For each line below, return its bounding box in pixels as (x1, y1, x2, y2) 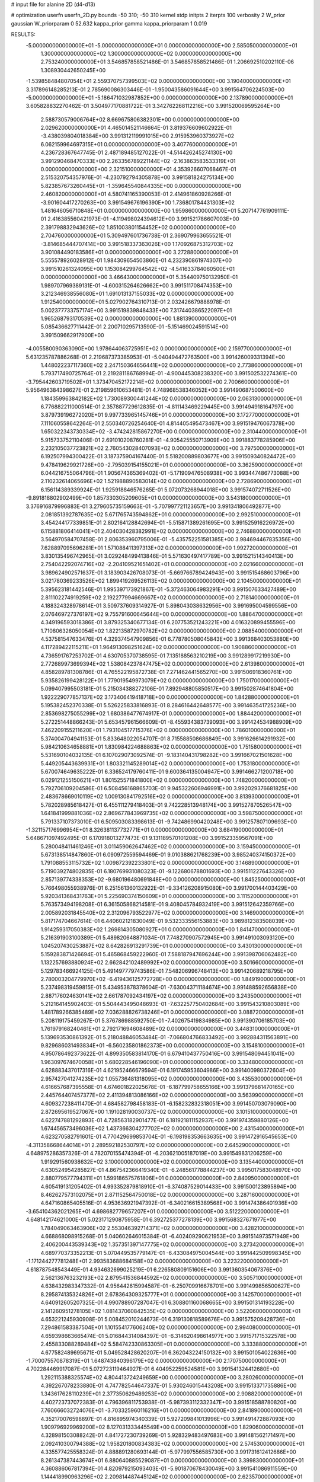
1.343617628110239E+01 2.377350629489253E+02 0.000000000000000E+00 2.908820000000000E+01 (40, 1390, 302, 1397)
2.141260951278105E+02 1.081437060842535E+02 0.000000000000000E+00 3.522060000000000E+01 (40, 1307, 301, 1314)
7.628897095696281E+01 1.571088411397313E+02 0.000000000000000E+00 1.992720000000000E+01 (40, 544, 297, 551)
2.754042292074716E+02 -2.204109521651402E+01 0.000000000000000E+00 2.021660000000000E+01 (40, 561, 303, 568)
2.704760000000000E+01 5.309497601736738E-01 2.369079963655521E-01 (40, 232, 232, 239)
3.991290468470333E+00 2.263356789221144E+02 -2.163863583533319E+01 (40, 157, 236, 164)
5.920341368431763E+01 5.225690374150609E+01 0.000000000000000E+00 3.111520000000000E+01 (40, 893, 299, 900)
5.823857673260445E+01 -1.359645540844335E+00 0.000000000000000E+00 (40, 182, 242, 189)
